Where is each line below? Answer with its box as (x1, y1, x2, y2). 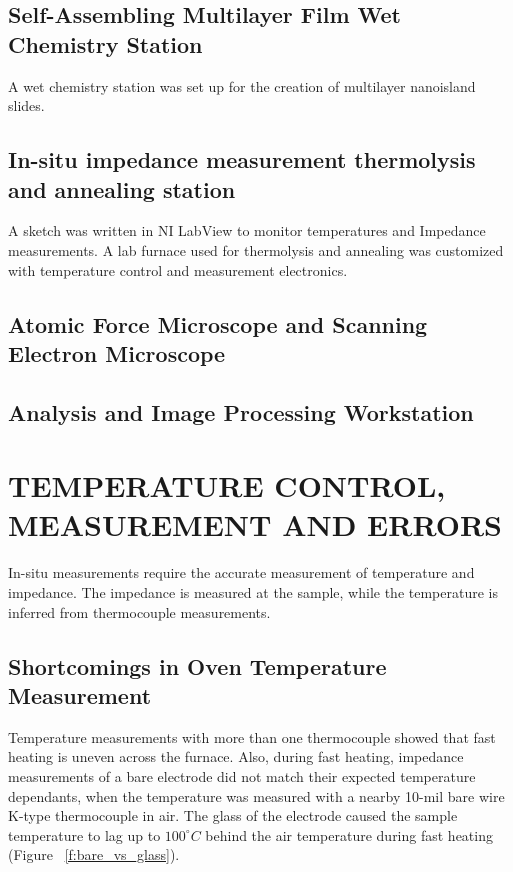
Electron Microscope (8, 337, 226, 368)
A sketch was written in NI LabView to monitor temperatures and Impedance (8, 220, 486, 241)
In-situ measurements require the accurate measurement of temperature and (8, 562, 475, 583)
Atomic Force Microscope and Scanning (8, 308, 428, 339)
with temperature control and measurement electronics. (8, 259, 348, 280)
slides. (8, 95, 45, 116)
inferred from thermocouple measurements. (8, 601, 271, 622)
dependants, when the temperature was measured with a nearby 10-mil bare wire (8, 785, 505, 806)
